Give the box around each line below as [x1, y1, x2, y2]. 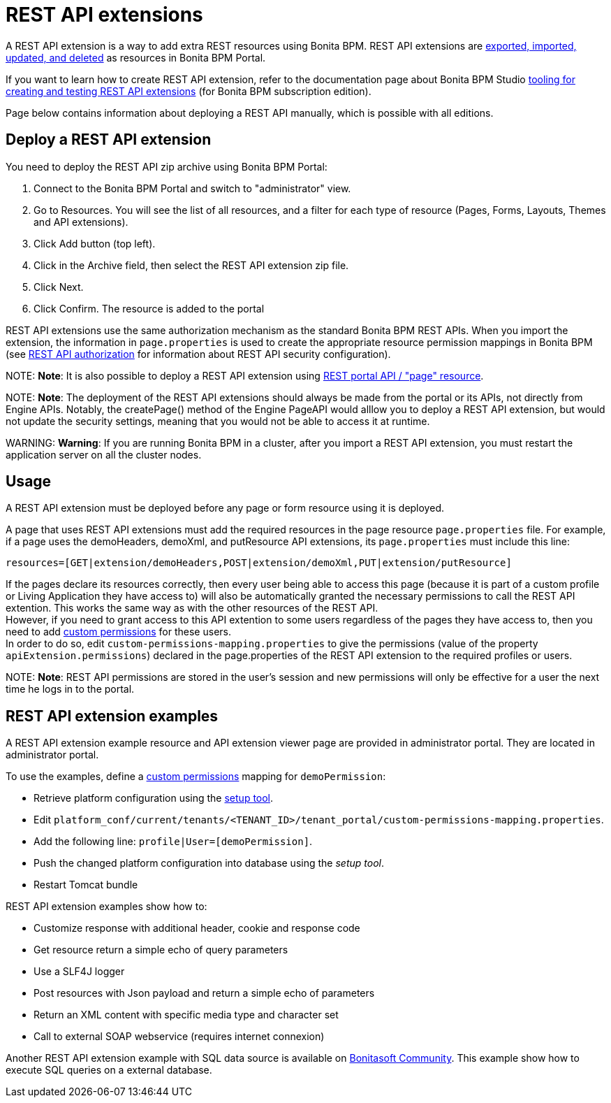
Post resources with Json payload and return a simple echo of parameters [34, 987, 375, 1000]
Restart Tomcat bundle [34, 879, 138, 891]
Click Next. [34, 280, 84, 293]
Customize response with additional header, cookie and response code [34, 922, 360, 935]
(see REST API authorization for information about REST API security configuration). [6, 347, 391, 360]
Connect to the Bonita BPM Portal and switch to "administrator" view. [34, 182, 351, 194]
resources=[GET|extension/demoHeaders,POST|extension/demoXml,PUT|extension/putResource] [6, 557, 512, 569]
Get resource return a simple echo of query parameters [34, 944, 288, 956]
